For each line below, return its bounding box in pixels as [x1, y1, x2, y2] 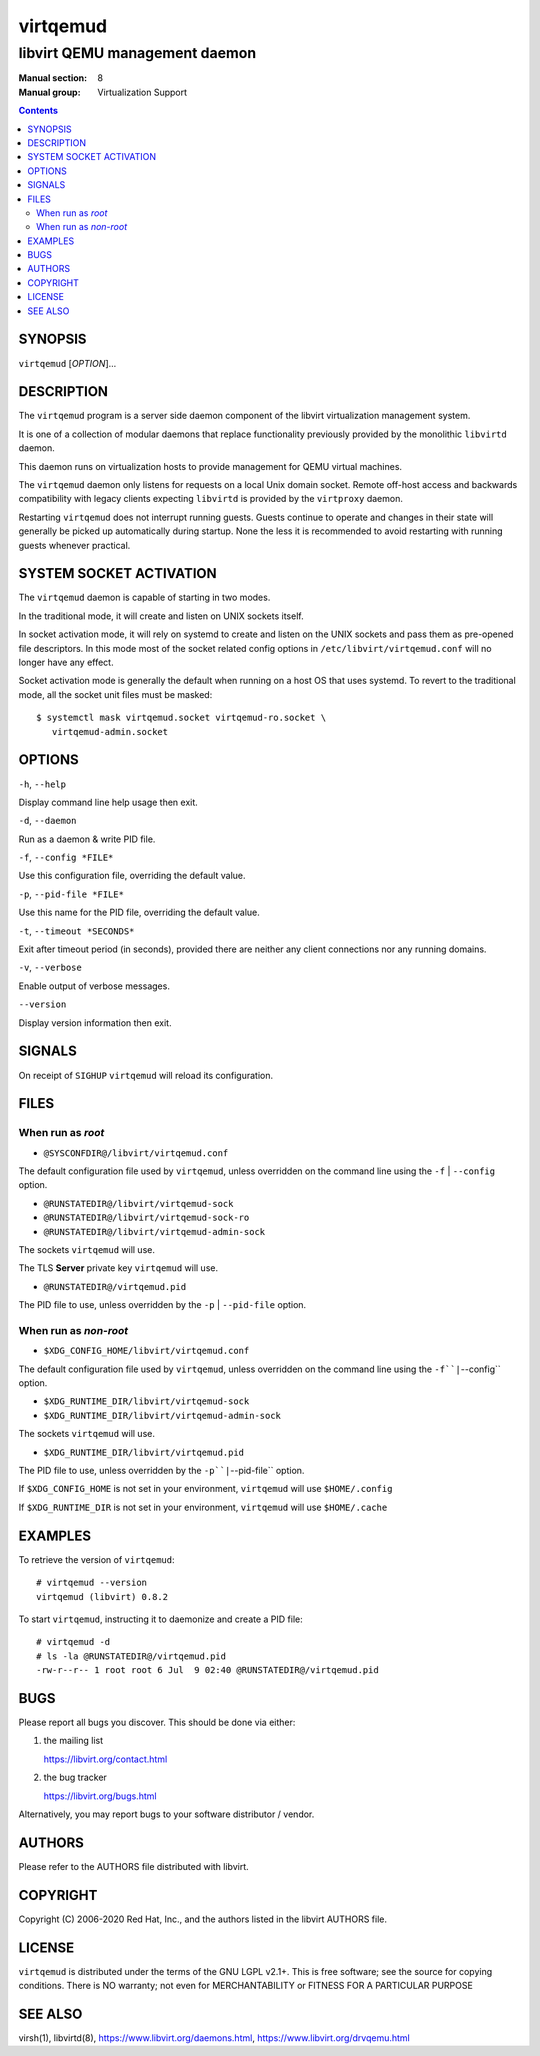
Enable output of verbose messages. [18, 980, 170, 992]
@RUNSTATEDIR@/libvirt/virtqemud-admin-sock [43, 1226, 266, 1237]
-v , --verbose [18, 961, 82, 974]
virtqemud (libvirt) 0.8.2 [36, 1591, 169, 1602]
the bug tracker [43, 1771, 107, 1784]
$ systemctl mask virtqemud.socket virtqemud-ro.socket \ [36, 712, 327, 724]
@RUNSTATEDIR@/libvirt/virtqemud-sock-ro [43, 1212, 250, 1224]
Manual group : [18, 86, 81, 98]
